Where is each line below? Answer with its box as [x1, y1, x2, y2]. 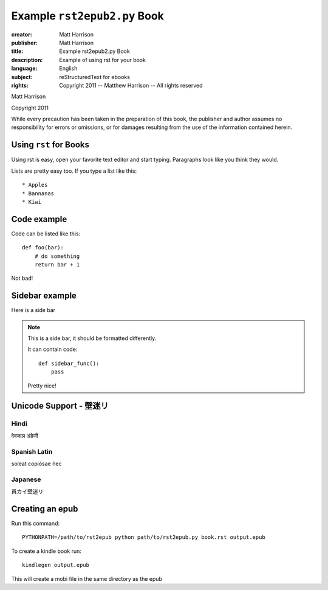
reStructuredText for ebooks [59, 73, 131, 80]
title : [11, 47, 24, 55]
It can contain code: [27, 345, 78, 353]
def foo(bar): [22, 244, 64, 251]
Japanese [11, 475, 41, 484]
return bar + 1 [34, 262, 80, 268]
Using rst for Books [11, 140, 89, 150]
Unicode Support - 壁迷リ [11, 401, 109, 411]
